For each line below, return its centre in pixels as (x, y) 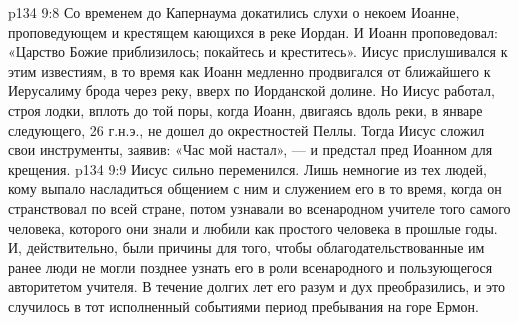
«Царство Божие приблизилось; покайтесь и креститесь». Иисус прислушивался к (258, 51)
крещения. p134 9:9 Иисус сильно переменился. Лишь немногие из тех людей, (247, 168)
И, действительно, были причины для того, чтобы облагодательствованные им (246, 247)
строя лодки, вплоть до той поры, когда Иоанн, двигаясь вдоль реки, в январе (245, 109)
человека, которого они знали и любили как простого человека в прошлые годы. (253, 227)
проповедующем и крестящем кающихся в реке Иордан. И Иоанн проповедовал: (253, 31)
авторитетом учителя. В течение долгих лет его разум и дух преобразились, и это (256, 286)
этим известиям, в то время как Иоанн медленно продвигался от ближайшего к (249, 70)
